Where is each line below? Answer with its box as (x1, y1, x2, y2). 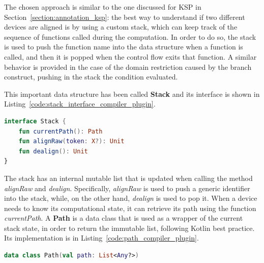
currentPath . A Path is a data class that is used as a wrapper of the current (4, 213, 243, 223)
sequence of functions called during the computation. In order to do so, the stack (4, 31, 256, 42)
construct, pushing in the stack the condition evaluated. (4, 71, 178, 82)
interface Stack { (4, 117, 66, 125)
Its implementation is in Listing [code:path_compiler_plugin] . (4, 232, 199, 243)
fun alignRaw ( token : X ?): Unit (18, 138, 125, 145)
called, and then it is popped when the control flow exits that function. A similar (4, 51, 257, 62)
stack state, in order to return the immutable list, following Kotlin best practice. (4, 222, 255, 233)
